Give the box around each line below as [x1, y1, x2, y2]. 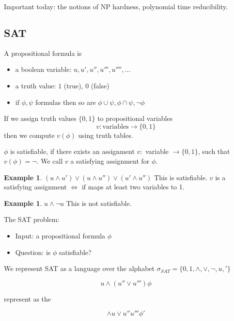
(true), [63, 80, 83, 90]
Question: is [15, 247, 51, 257]
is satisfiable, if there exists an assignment [10, 146, 135, 156]
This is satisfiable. [154, 172, 208, 182]
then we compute [4, 130, 55, 140]
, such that [198, 146, 230, 156]
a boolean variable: [15, 64, 72, 74]
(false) [91, 80, 109, 90]
